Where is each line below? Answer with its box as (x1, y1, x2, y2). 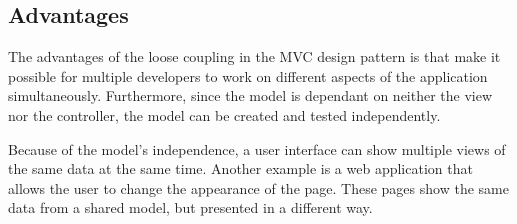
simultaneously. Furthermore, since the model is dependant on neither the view (8, 85, 493, 106)
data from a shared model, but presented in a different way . (8, 197, 373, 218)
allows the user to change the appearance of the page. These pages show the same (8, 177, 509, 198)
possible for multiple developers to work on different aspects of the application (8, 65, 488, 86)
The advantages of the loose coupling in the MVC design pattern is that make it (8, 46, 501, 67)
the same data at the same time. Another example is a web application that (8, 158, 473, 179)
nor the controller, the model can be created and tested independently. (8, 104, 441, 125)
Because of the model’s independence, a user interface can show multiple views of (8, 138, 506, 159)
